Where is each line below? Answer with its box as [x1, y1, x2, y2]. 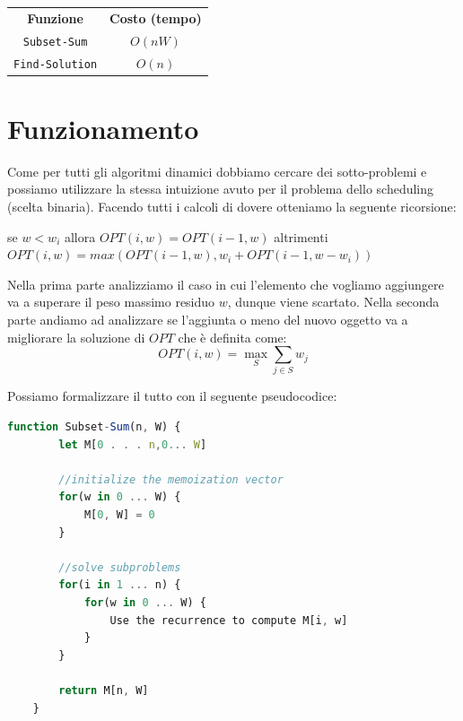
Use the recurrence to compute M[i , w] [109, 613, 348, 627]
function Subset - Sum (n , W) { [7, 421, 181, 434]
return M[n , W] [58, 683, 149, 697]
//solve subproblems [58, 560, 181, 574]
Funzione [27, 8, 83, 27]
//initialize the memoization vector [58, 473, 284, 486]
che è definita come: [178, 327, 287, 346]
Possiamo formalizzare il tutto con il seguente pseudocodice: [7, 387, 337, 405]
